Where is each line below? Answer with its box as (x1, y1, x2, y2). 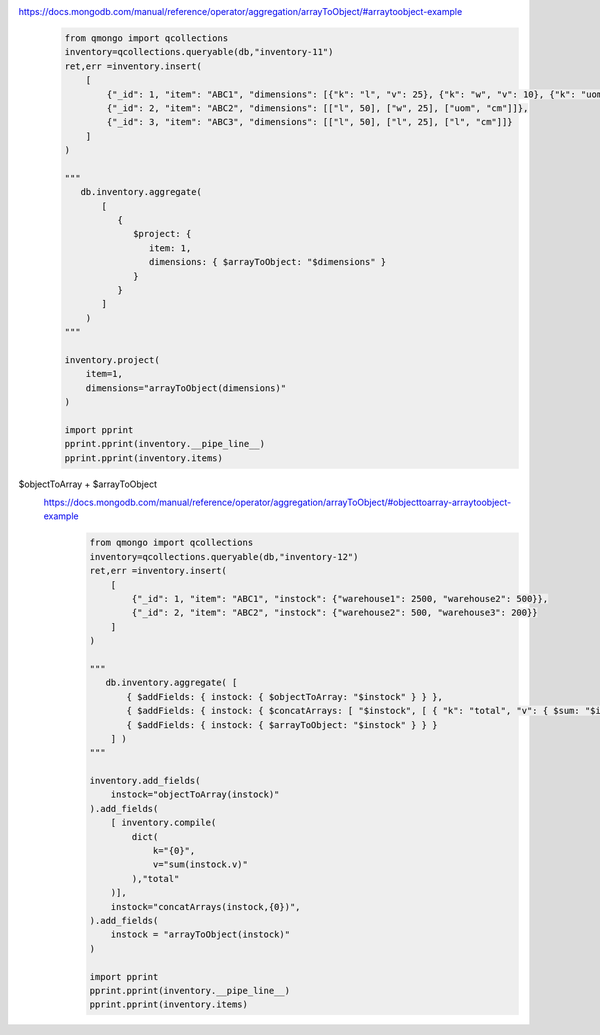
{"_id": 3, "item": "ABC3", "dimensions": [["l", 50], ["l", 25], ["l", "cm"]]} (106, 116, 514, 128)
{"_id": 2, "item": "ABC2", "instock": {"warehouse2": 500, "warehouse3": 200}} (131, 607, 539, 619)
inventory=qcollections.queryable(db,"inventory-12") (89, 551, 359, 562)
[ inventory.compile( (110, 817, 217, 829)
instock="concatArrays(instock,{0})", (110, 901, 301, 912)
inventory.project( (64, 354, 160, 365)
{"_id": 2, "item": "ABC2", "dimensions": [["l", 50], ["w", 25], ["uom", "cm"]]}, (106, 102, 529, 114)
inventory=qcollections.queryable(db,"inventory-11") (64, 46, 334, 58)
